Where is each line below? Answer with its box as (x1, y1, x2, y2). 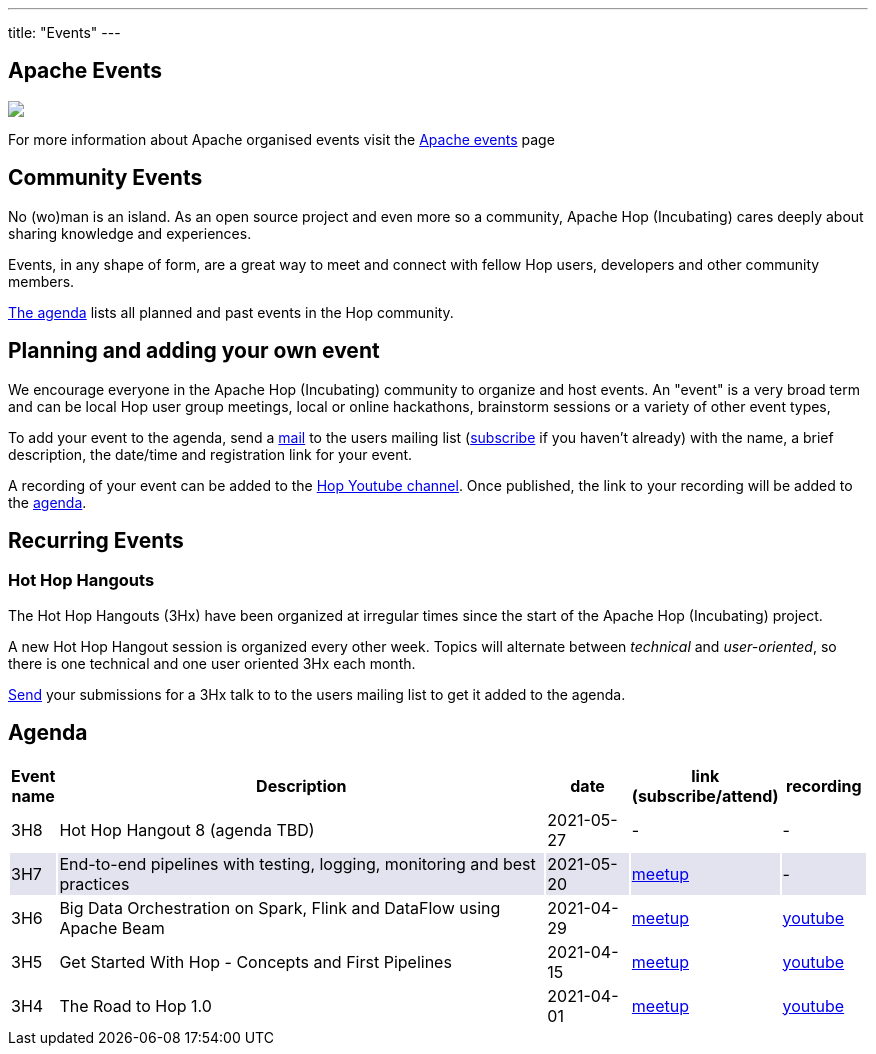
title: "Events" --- (8, 24, 121, 41)
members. (8, 272, 75, 290)
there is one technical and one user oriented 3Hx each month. (8, 654, 416, 672)
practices (59, 873, 130, 894)
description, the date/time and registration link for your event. (8, 445, 413, 463)
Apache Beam (59, 917, 165, 938)
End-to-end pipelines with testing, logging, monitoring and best (59, 853, 536, 874)
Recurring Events (8, 527, 184, 553)
